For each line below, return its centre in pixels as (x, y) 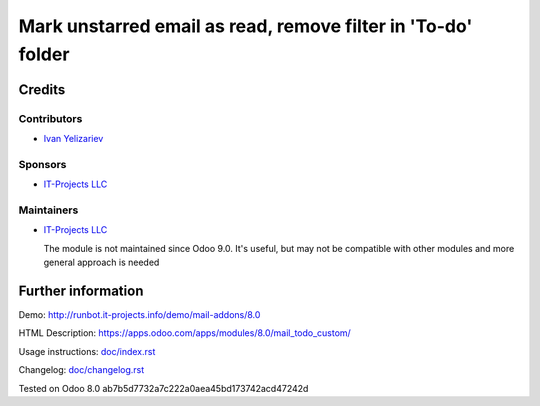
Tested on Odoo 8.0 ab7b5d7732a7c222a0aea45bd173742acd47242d (163, 388)
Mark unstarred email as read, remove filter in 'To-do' (245, 26)
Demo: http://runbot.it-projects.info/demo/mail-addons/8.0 (139, 315)
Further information (81, 290)
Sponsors (42, 164)
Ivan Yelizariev (73, 139)
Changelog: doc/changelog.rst (81, 370)
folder (44, 54)
